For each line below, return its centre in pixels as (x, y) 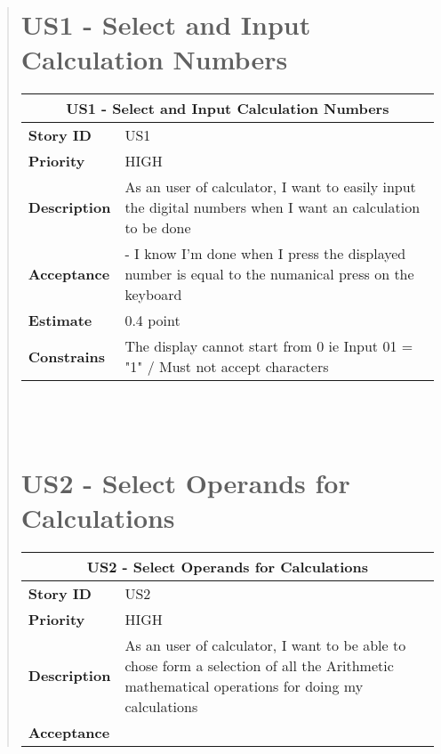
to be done (158, 228)
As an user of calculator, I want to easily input (270, 187)
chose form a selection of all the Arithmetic (259, 665)
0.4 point (152, 320)
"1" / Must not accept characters (227, 367)
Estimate (60, 320)
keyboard (153, 295)
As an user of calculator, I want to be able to (265, 645)
